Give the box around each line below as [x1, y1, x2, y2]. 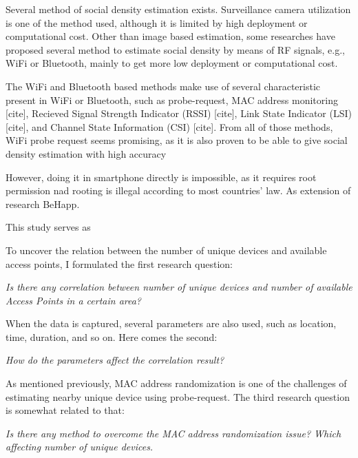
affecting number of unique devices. [6, 439, 154, 454]
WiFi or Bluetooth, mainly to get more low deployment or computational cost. [6, 56, 338, 70]
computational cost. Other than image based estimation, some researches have [6, 29, 335, 43]
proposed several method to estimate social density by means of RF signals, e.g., [6, 42, 345, 56]
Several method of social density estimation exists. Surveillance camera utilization [6, 2, 351, 16]
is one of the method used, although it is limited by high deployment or [6, 15, 308, 30]
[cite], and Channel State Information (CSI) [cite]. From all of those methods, [6, 119, 333, 134]
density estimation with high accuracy [6, 146, 167, 160]
